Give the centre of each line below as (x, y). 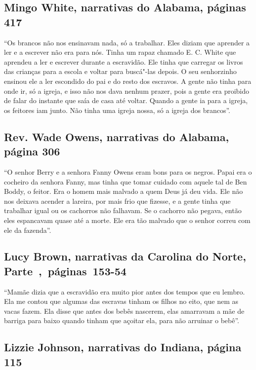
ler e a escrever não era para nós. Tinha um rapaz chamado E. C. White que (120, 52)
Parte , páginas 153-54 (65, 271)
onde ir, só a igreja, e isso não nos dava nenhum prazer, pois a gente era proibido (127, 91)
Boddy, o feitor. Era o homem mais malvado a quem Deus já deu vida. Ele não (124, 191)
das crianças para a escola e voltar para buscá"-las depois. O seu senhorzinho (120, 71)
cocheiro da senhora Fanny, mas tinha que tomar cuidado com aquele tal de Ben (126, 181)
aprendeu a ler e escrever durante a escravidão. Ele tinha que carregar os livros (124, 61)
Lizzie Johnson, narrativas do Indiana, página (123, 347)
